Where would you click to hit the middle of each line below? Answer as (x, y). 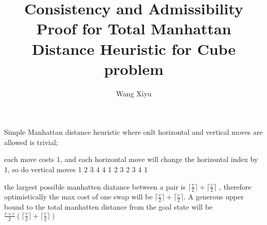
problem (134, 68)
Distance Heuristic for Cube (134, 48)
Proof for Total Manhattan (134, 28)
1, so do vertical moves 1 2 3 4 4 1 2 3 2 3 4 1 (76, 169)
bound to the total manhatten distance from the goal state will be (109, 207)
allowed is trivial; (31, 142)
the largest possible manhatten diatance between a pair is (95, 186)
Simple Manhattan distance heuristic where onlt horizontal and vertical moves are (133, 132)
